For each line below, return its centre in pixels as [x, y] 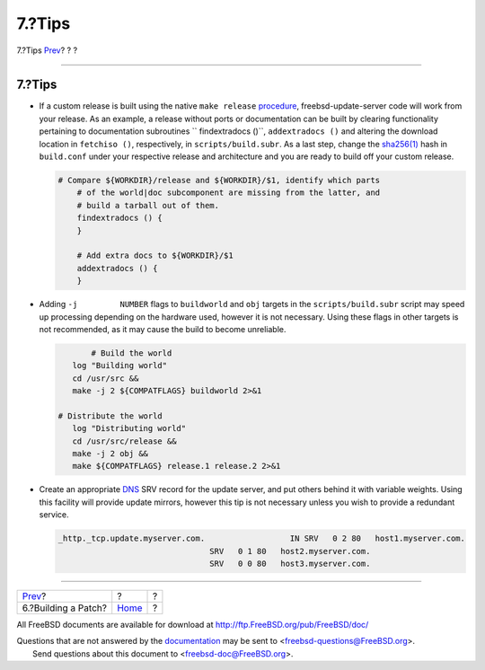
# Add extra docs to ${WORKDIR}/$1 [155, 256]
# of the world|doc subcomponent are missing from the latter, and [229, 193]
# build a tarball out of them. [148, 205]
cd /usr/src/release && [124, 441]
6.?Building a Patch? [65, 608]
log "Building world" [120, 366]
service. [54, 515]
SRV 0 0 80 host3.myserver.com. [290, 563]
